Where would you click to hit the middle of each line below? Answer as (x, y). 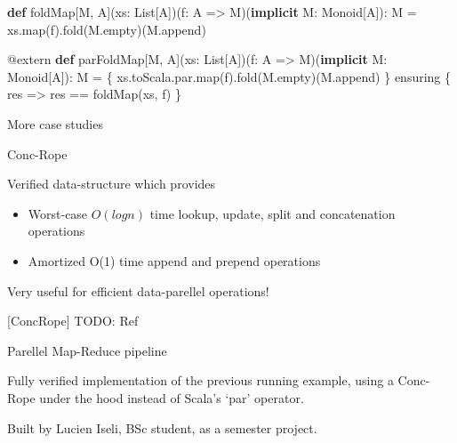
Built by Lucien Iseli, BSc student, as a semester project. (162, 427)
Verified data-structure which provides (112, 184)
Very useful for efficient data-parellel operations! (138, 290)
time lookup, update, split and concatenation (273, 213)
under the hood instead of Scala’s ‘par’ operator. (172, 397)
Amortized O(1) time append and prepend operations (174, 260)
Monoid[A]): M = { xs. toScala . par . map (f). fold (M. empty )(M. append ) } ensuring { (229, 76)
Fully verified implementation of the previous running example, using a (200, 380)
